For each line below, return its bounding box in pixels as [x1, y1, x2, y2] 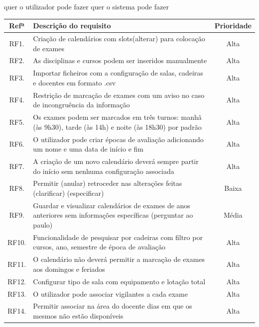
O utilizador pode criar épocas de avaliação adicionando [33, 134, 204, 144]
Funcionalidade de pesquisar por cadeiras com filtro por [33, 232, 203, 242]
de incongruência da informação [33, 99, 130, 110]
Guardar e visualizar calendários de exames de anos [33, 200, 190, 210]
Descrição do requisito [33, 20, 111, 31]
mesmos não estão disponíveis [33, 311, 124, 321]
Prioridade [214, 20, 252, 31]
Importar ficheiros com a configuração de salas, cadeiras [33, 68, 203, 78]
